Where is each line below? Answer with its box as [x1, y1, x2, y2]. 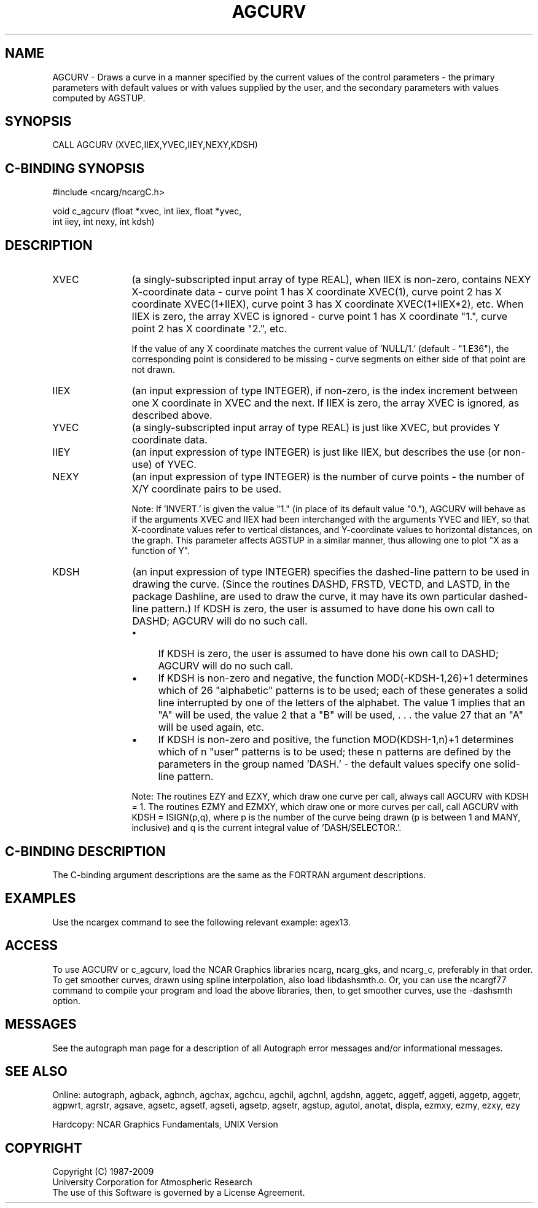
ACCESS [5, 938, 58, 954]
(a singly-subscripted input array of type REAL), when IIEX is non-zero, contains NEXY [131, 273, 531, 286]
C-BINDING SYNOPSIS [5, 160, 145, 176]
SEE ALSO [5, 1063, 68, 1079]
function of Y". [131, 545, 190, 556]
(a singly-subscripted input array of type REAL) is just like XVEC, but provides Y [131, 421, 500, 434]
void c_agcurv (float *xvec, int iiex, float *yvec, [52, 206, 242, 217]
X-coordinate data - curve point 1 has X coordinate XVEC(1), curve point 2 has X [131, 286, 502, 298]
